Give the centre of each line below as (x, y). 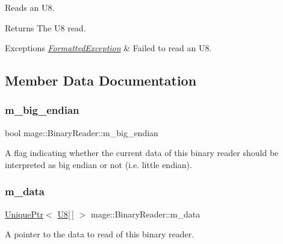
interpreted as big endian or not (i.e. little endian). (98, 164)
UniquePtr (24, 214)
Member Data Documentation (101, 80)
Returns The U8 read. (45, 27)
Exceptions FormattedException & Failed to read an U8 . (108, 48)
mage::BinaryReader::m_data (145, 214)
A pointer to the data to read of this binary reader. (100, 234)
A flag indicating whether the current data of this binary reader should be (142, 153)
